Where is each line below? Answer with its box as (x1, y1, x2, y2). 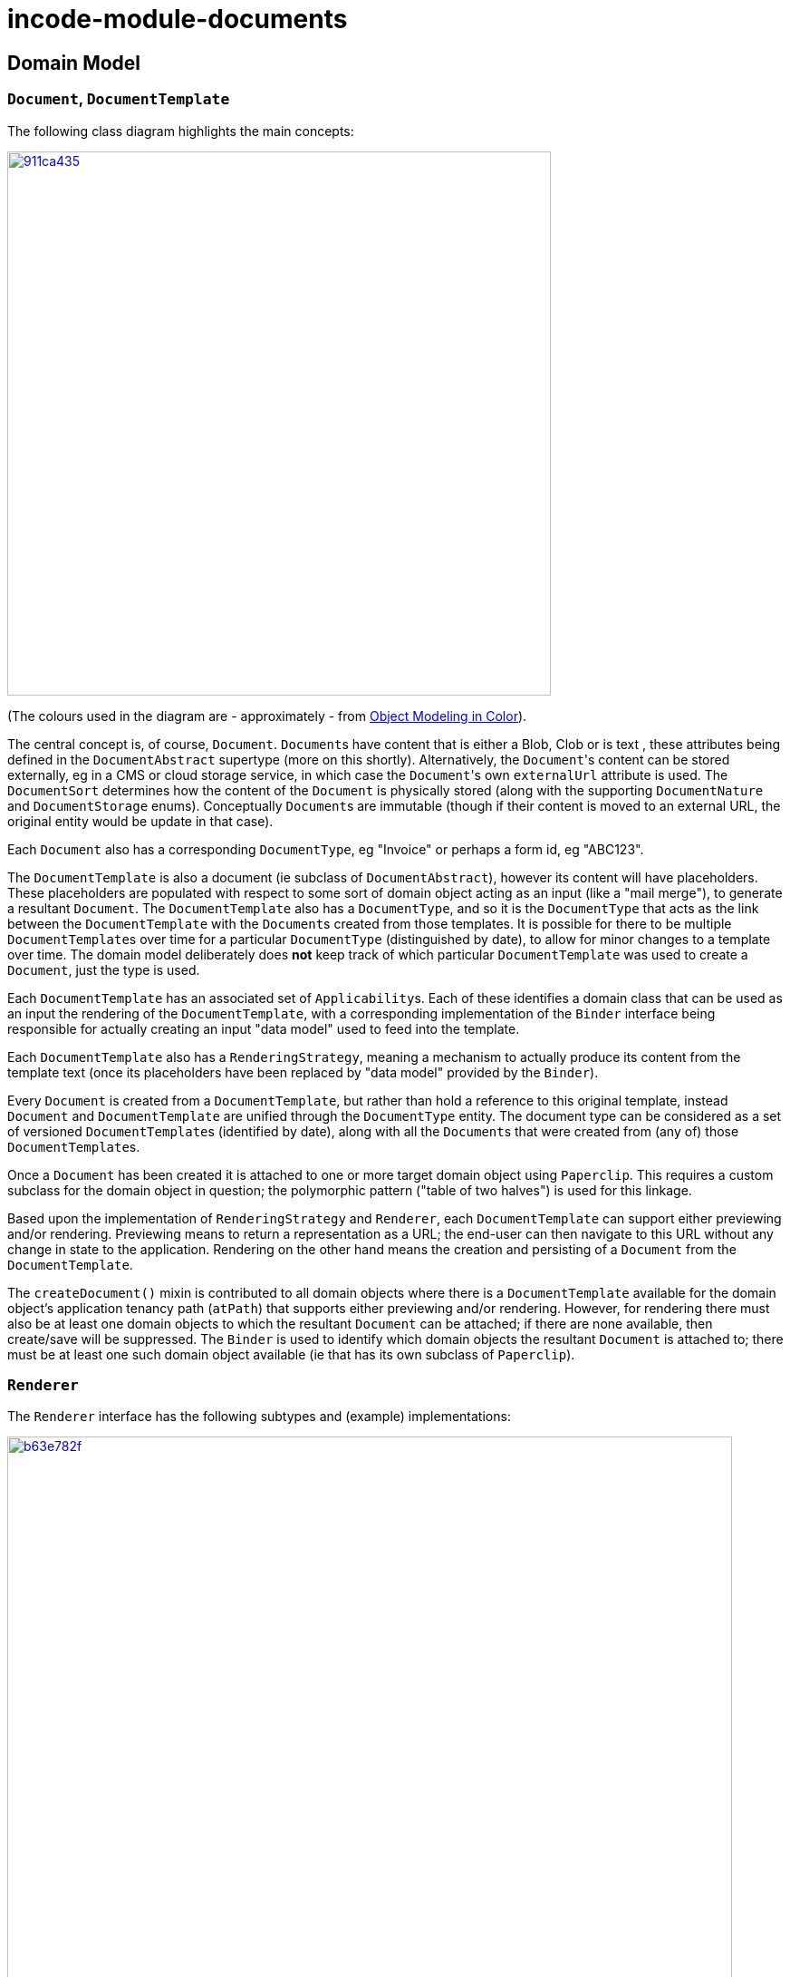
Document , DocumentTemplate (7, 90, 230, 109)
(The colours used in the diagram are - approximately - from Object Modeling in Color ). (7, 707, 527, 724)
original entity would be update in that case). (7, 813, 274, 829)
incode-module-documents (7, 4, 348, 34)
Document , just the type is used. (7, 961, 200, 978)
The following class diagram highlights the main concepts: (7, 122, 354, 139)
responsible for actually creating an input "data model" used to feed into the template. (7, 1020, 520, 1037)
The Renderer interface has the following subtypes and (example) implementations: (7, 1408, 511, 1425)
